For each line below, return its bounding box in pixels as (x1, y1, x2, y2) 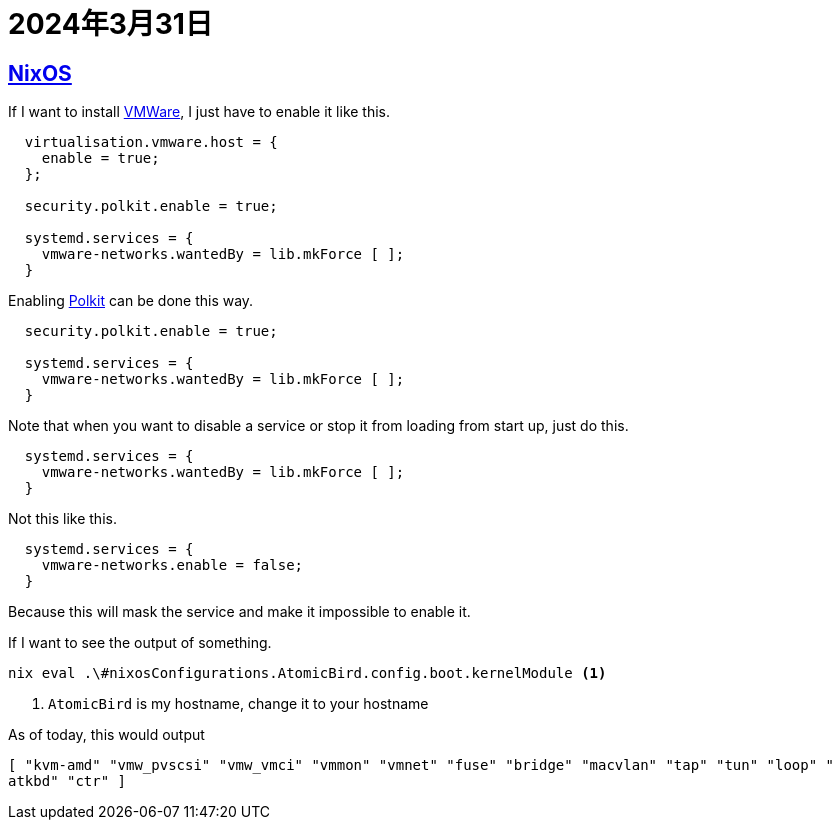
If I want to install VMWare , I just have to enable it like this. (8, 103, 391, 121)
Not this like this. (8, 510, 117, 528)
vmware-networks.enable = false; (41, 557, 304, 574)
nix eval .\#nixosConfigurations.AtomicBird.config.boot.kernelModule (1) (8, 665, 607, 682)
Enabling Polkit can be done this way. (8, 292, 254, 310)
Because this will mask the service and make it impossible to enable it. (8, 603, 471, 621)
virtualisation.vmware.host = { (24, 134, 278, 151)
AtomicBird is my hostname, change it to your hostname (48, 695, 429, 713)
